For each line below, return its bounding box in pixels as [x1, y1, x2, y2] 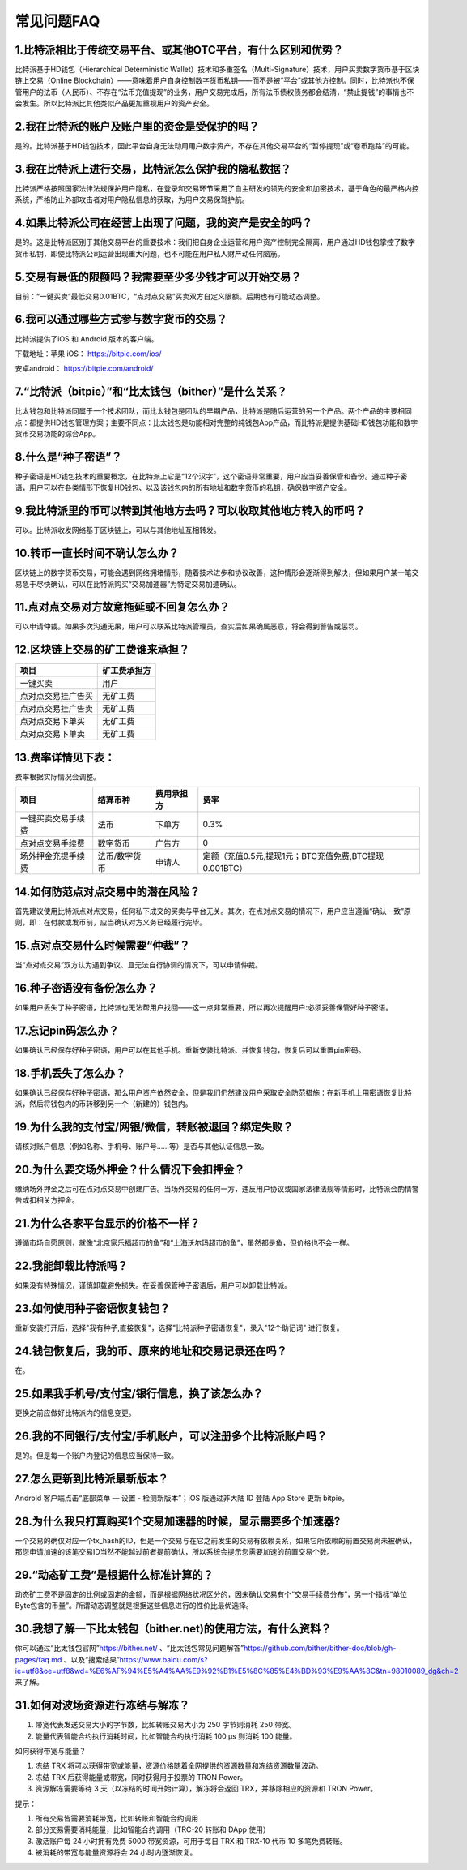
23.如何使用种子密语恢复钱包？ [15, 1302, 171, 1315]
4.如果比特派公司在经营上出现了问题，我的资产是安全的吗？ [15, 216, 313, 230]
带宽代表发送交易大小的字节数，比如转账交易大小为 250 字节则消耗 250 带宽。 [35, 1720, 297, 1730]
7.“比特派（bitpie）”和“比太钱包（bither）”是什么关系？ [15, 385, 287, 399]
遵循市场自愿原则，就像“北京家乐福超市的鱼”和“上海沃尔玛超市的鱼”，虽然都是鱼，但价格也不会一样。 [15, 1237, 354, 1248]
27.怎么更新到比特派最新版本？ [15, 1472, 169, 1486]
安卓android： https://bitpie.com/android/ [15, 363, 154, 373]
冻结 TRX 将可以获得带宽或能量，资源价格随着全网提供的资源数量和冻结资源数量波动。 [35, 1761, 323, 1771]
